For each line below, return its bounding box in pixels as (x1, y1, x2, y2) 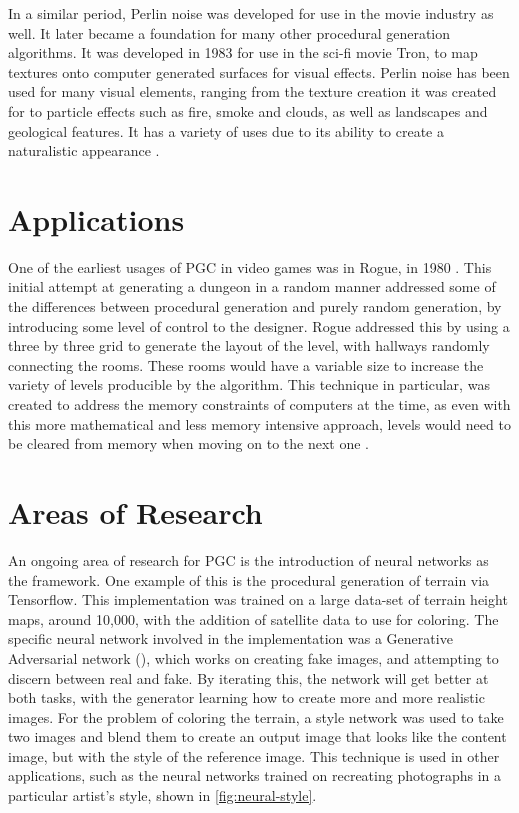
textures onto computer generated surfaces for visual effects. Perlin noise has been (8, 61, 510, 82)
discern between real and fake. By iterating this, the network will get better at (8, 667, 489, 688)
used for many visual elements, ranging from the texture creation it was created (8, 81, 497, 102)
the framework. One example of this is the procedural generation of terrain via (8, 569, 490, 590)
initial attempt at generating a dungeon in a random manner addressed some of (8, 276, 496, 297)
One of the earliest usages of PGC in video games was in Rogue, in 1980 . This (8, 256, 492, 277)
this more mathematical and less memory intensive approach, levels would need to (8, 413, 511, 434)
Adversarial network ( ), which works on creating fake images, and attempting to (8, 647, 499, 668)
